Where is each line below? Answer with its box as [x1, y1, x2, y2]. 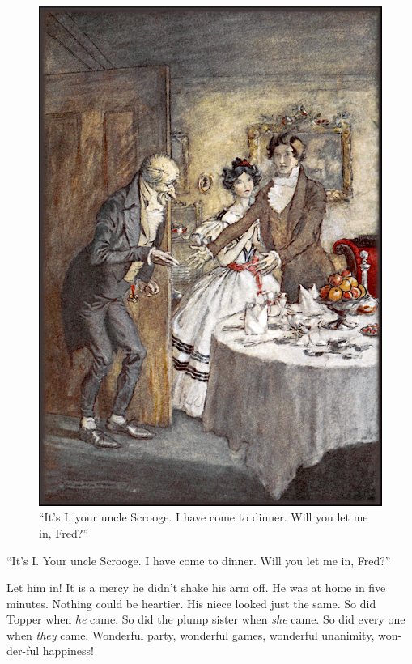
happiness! [42, 642, 94, 659]
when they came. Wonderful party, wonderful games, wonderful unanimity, [6, 626, 375, 643]
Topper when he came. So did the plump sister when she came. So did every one [6, 611, 406, 628]
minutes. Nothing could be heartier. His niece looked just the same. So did [6, 594, 376, 611]
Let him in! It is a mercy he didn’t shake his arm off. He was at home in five [6, 579, 386, 596]
